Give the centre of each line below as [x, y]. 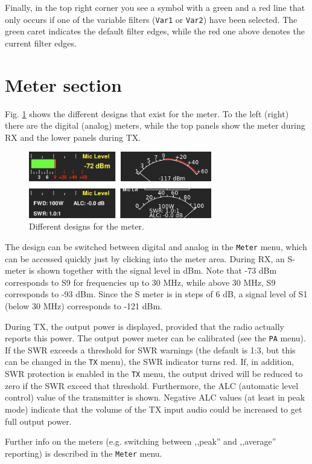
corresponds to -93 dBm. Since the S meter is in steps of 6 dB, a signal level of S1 [156, 294]
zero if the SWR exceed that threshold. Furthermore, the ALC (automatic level [152, 385]
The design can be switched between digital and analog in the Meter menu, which [156, 246]
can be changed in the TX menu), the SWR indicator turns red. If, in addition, [150, 362]
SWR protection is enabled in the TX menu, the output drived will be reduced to [154, 374]
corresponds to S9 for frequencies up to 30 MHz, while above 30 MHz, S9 [140, 282]
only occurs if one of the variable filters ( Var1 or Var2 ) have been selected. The [151, 19]
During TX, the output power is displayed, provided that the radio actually [145, 326]
